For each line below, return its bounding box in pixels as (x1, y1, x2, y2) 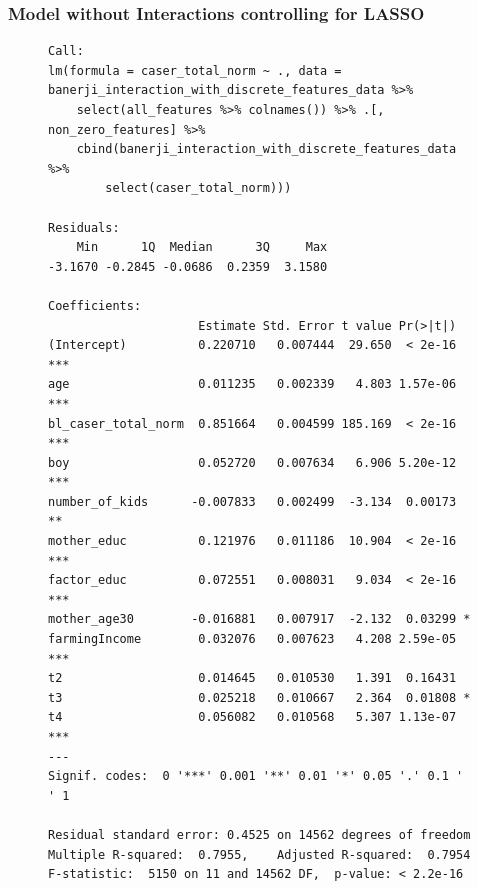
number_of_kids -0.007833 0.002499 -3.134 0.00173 (48, 494, 457, 509)
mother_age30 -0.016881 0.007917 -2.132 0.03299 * (48, 612, 471, 627)
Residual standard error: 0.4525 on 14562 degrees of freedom (48, 827, 471, 842)
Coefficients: (48, 298, 142, 313)
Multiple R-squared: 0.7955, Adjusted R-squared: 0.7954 (48, 847, 471, 862)
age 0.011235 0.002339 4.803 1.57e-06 (48, 377, 457, 392)
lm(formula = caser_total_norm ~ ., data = (48, 63, 342, 78)
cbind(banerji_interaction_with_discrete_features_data (76, 142, 457, 157)
